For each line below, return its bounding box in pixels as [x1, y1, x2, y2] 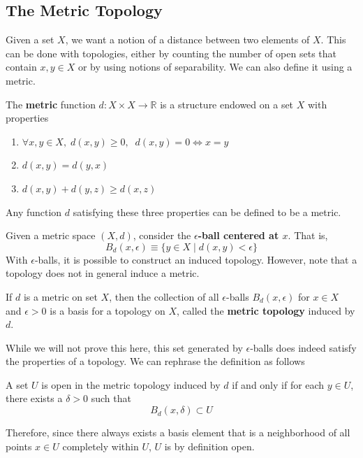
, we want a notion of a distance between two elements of [65, 32, 310, 47]
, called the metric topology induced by [177, 303, 355, 317]
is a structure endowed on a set [160, 96, 294, 111]
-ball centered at [198, 228, 279, 243]
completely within [62, 438, 139, 453]
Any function [6, 204, 62, 219]
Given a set [6, 32, 54, 47]
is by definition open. [164, 438, 255, 453]
